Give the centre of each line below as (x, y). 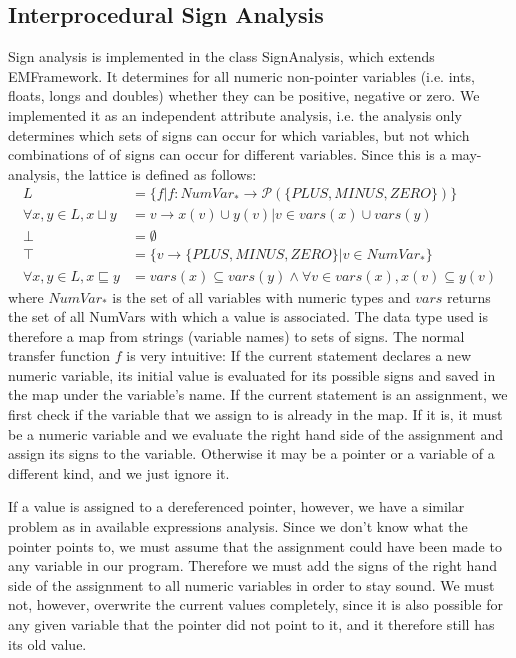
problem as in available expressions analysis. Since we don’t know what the (238, 526)
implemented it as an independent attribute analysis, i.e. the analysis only (235, 114)
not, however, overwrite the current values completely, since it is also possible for (255, 604)
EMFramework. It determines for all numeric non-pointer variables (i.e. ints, (241, 75)
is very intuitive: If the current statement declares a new (299, 355)
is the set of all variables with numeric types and (261, 296)
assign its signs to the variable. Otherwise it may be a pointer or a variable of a (251, 453)
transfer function (59, 355)
